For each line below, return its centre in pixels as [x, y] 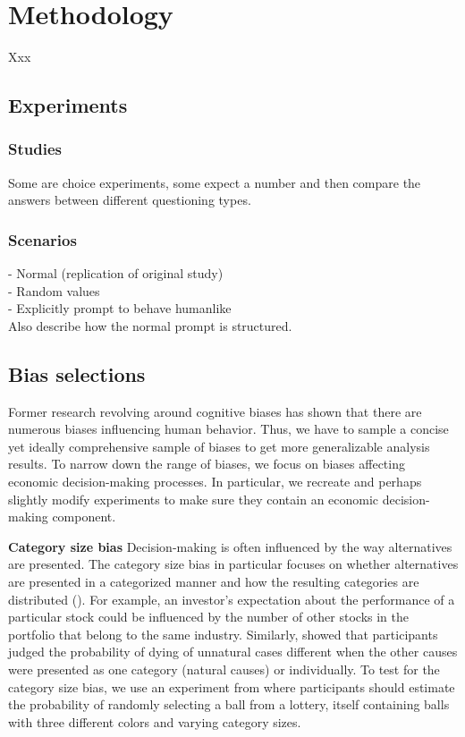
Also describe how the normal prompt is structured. [150, 325]
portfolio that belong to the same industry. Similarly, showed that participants [223, 634]
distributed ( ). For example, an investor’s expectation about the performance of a [232, 599]
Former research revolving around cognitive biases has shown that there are [215, 411]
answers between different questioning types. [130, 200]
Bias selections [77, 373]
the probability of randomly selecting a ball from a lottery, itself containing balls [229, 704]
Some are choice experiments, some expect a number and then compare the [215, 182]
